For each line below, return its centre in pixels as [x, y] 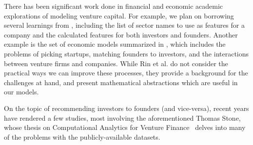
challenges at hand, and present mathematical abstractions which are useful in [121, 82]
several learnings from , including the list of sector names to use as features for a [124, 25]
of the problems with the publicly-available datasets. [82, 136]
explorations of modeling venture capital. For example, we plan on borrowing [119, 15]
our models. [21, 92]
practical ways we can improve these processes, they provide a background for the [126, 73]
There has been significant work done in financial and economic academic [113, 6]
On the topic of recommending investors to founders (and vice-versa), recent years [126, 108]
